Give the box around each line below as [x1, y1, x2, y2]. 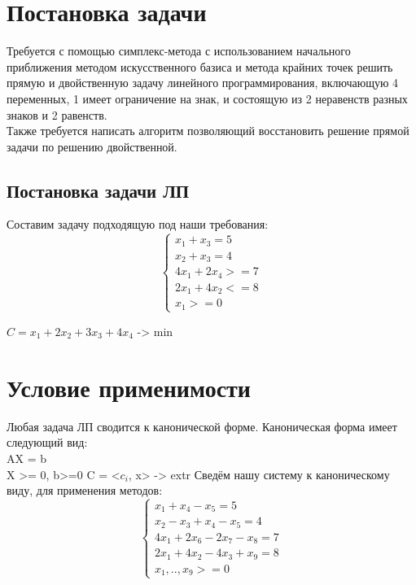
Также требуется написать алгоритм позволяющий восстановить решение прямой [7, 122, 409, 139]
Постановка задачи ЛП [7, 177, 190, 203]
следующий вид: [7, 434, 88, 451]
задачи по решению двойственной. [7, 138, 177, 155]
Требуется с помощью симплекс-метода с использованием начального [7, 42, 351, 59]
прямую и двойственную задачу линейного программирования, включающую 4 [7, 74, 399, 91]
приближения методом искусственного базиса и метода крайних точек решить [7, 58, 393, 75]
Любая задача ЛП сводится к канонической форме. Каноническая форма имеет [7, 417, 397, 434]
